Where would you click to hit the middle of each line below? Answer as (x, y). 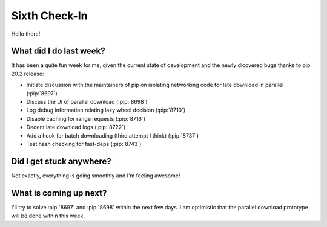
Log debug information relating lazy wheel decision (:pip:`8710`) (106, 110)
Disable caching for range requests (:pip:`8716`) (86, 118)
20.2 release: (28, 74)
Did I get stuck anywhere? (61, 161)
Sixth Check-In (49, 16)
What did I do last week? (58, 51)
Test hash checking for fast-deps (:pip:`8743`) (84, 144)
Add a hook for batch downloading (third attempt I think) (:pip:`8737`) (113, 135)
